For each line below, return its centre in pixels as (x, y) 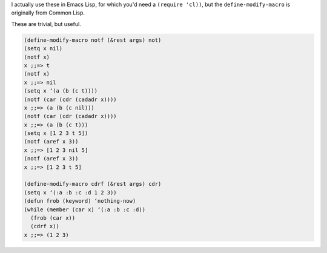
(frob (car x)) (53, 218)
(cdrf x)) (45, 226)
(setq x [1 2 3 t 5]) (56, 133)
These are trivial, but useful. (46, 24)
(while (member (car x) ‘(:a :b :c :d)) (84, 209)
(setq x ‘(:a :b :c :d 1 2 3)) (71, 192)
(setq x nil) (43, 49)
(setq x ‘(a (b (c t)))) (61, 91)
